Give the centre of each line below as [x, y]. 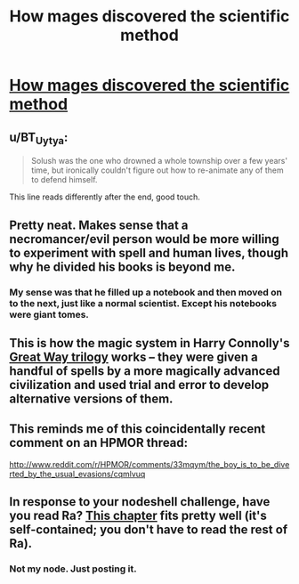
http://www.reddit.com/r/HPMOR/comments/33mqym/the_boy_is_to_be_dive [149, 464]
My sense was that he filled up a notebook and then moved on [146, 292]
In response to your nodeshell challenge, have [140, 502]
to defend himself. [64, 180]
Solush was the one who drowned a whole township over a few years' [159, 161]
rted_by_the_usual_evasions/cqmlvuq [77, 474]
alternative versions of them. [91, 398]
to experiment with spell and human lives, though [149, 252]
